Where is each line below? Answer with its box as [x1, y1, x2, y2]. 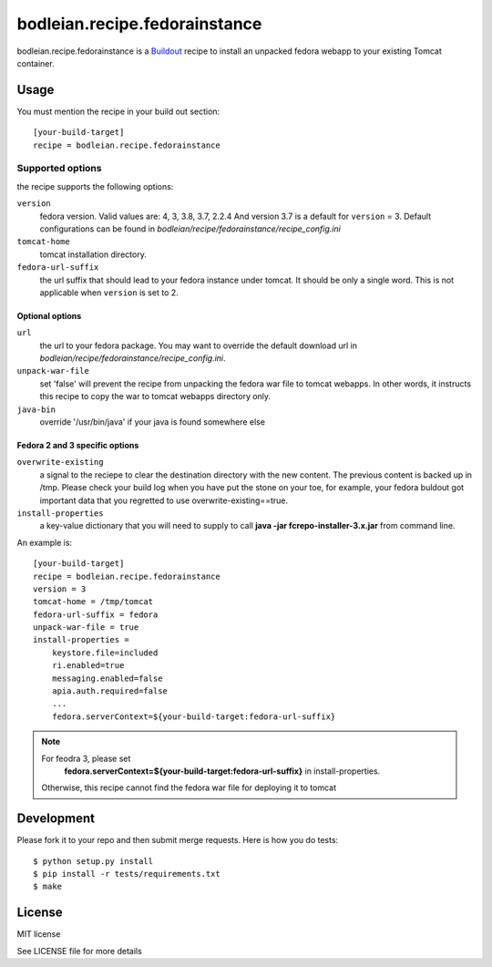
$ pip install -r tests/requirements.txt [33, 869, 220, 880]
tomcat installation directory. [39, 249, 148, 260]
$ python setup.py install [33, 856, 154, 866]
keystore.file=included [51, 647, 159, 658]
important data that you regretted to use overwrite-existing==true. [39, 495, 289, 506]
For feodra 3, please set [41, 753, 131, 764]
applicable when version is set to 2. [39, 287, 179, 298]
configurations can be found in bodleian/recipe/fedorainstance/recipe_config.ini [39, 223, 341, 234]
